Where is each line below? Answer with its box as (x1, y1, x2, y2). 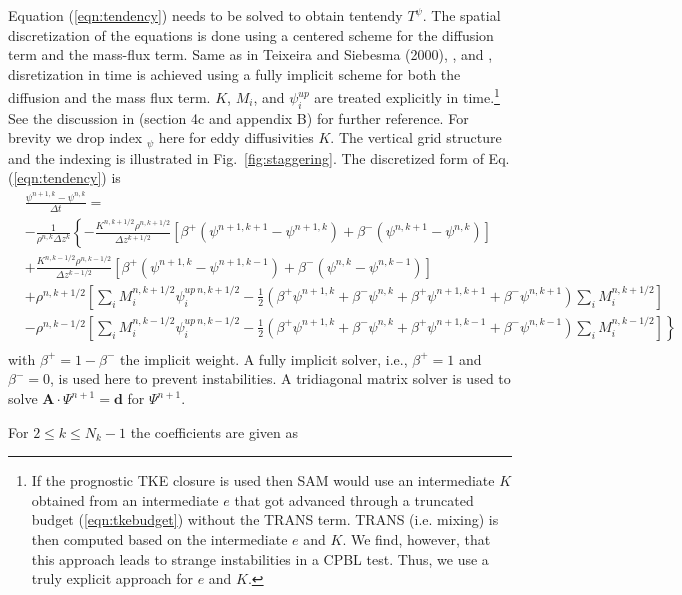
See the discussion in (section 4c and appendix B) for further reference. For (8, 107, 469, 128)
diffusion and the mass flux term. (8, 87, 211, 108)
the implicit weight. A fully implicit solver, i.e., (120, 348, 408, 369)
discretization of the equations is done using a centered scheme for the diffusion (8, 24, 494, 45)
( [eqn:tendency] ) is (8, 167, 121, 188)
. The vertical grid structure (330, 127, 502, 148)
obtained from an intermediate (31, 489, 219, 510)
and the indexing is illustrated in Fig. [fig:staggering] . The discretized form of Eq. (8, 147, 510, 168)
